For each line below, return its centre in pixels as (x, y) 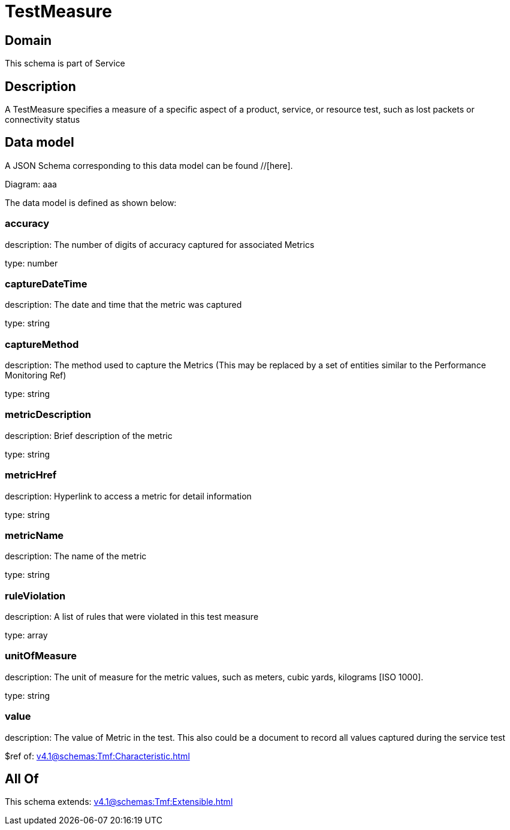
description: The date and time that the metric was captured (123, 305)
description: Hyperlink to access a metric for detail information (128, 496)
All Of (22, 779)
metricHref (31, 475)
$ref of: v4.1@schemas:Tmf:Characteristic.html (97, 756)
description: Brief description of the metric (89, 435)
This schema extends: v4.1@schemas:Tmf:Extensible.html (119, 802)
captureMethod (42, 344)
